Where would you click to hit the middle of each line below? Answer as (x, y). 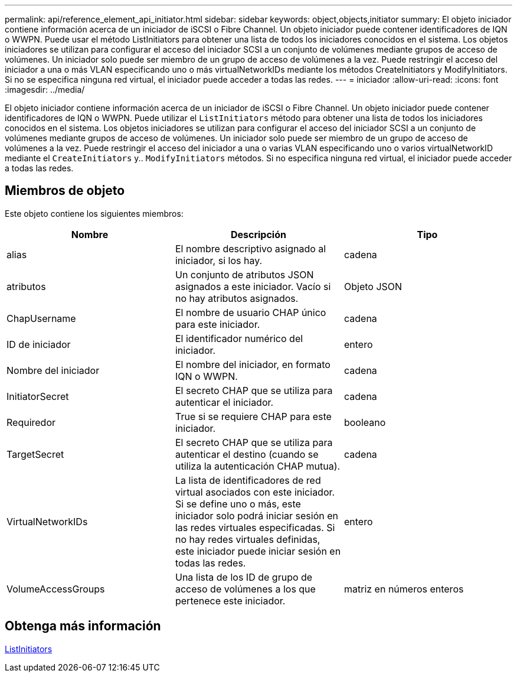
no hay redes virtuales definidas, (248, 539)
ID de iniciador (39, 344)
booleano (365, 422)
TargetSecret (35, 454)
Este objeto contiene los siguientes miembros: (94, 213)
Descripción (258, 234)
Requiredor (31, 422)
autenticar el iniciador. (224, 402)
